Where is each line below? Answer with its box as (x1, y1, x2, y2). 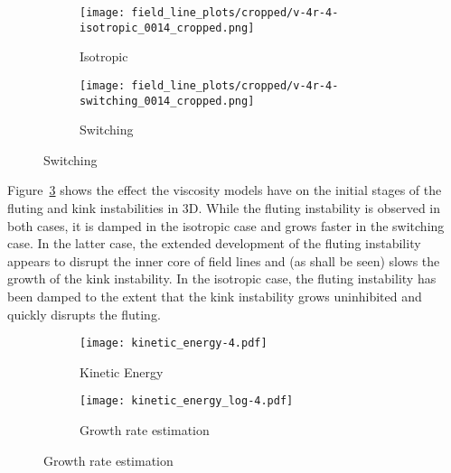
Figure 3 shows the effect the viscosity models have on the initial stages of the (7, 181, 442, 199)
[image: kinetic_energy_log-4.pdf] (80, 394, 294, 408)
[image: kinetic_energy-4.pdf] (80, 337, 268, 350)
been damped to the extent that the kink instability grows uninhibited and (7, 286, 422, 305)
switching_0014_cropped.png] (80, 94, 255, 107)
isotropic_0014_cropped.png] (80, 21, 255, 34)
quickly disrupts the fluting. (7, 304, 161, 323)
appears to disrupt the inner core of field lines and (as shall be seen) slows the (7, 251, 440, 270)
